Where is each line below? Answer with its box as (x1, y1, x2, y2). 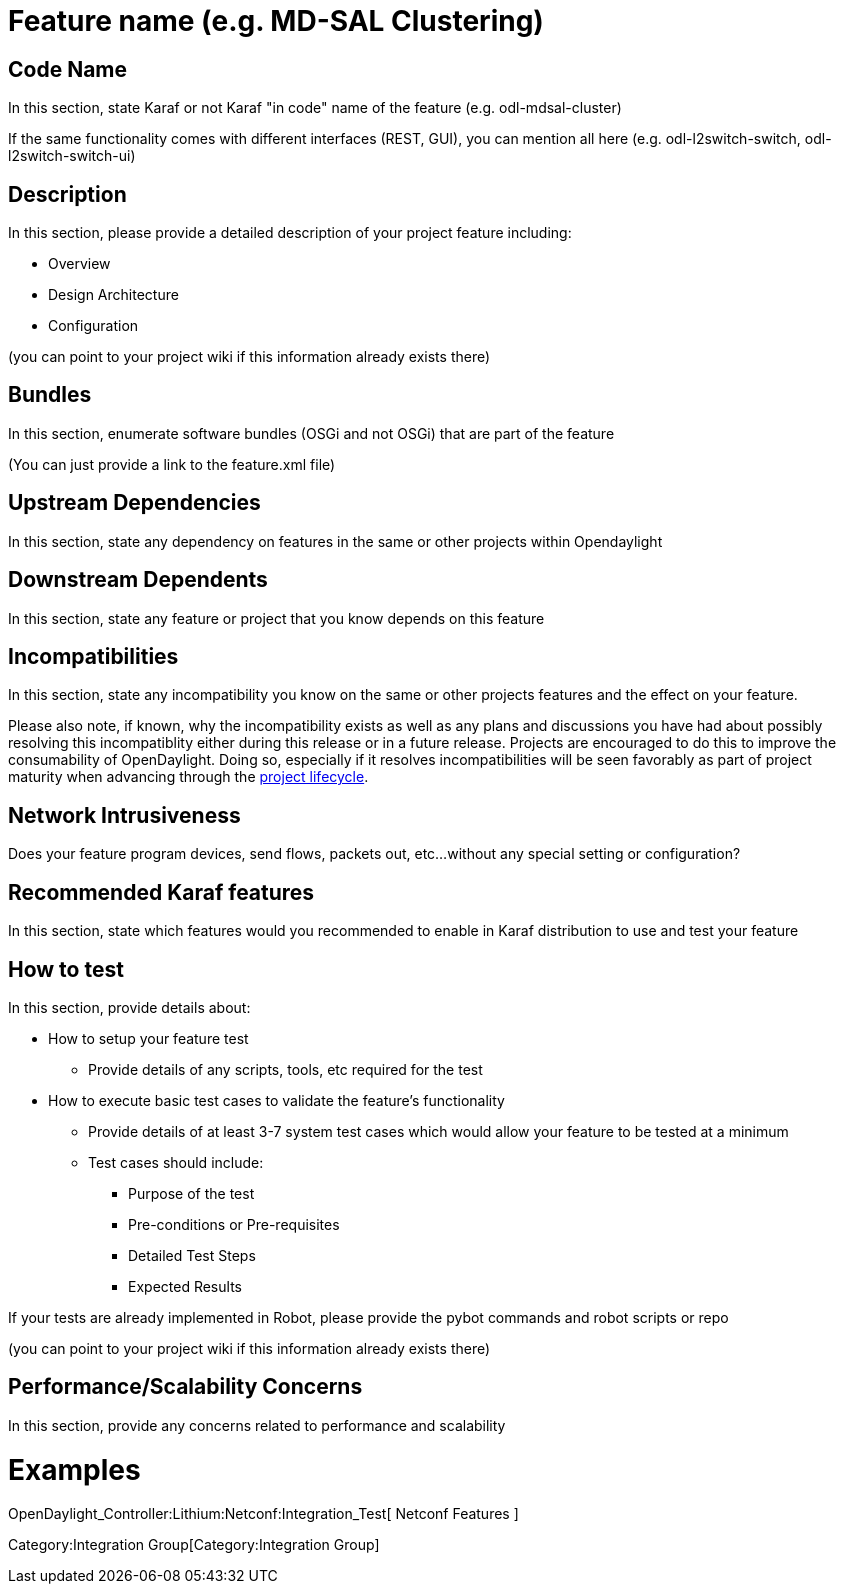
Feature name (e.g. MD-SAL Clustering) (8, 4, 544, 38)
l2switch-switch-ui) (8, 147, 136, 165)
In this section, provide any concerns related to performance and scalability (8, 1416, 506, 1434)
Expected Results (128, 1277, 242, 1295)
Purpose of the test (128, 1184, 255, 1202)
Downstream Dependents (8, 567, 268, 593)
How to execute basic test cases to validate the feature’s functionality (48, 1091, 505, 1109)
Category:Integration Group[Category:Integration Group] (8, 1536, 380, 1554)
